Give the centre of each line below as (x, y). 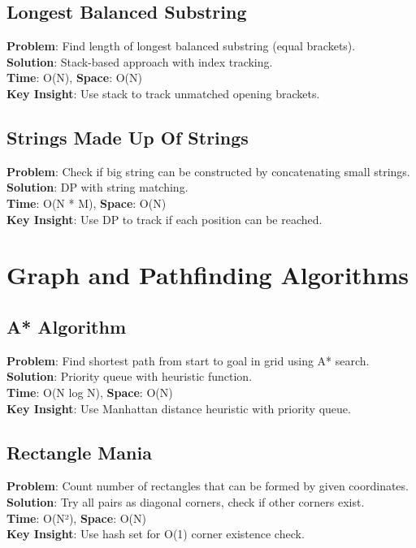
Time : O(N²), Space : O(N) (76, 518)
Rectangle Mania (79, 452)
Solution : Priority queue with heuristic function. (130, 376)
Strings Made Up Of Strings (128, 137)
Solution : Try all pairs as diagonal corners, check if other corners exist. (186, 501)
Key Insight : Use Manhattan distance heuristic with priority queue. (179, 408)
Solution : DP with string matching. (97, 187)
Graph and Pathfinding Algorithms (208, 275)
